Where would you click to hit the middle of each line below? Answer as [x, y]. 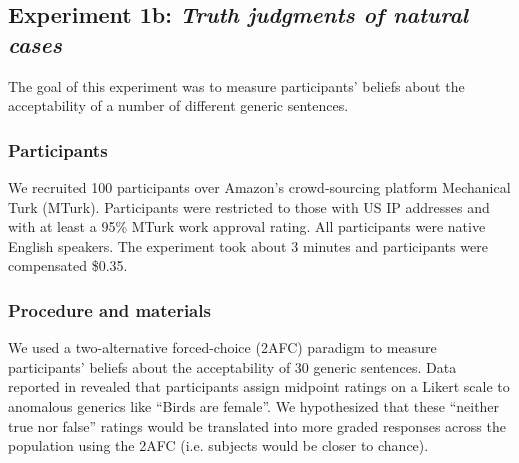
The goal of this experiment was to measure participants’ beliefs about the [236, 85]
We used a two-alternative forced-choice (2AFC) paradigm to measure [222, 347]
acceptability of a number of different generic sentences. [178, 105]
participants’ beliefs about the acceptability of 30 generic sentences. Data [232, 366]
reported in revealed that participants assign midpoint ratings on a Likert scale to [259, 386]
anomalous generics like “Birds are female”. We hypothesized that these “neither [254, 405]
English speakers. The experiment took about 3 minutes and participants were [248, 245]
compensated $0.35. [68, 265]
